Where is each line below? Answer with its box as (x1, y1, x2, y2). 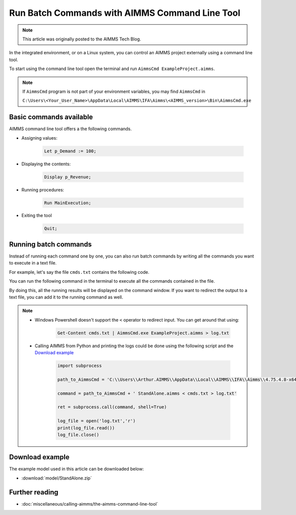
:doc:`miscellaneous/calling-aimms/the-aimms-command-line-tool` (21, 501, 158, 507)
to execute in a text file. (9, 260, 57, 266)
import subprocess (57, 363, 102, 368)
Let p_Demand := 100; (44, 148, 97, 154)
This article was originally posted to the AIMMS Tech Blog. (22, 36, 142, 42)
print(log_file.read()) (57, 425, 115, 431)
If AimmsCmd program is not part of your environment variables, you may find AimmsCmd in (22, 88, 206, 94)
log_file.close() (57, 432, 100, 438)
